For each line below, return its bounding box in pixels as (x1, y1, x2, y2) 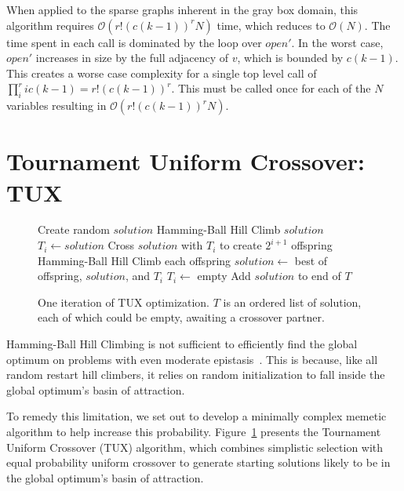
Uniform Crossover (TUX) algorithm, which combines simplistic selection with (6, 438, 384, 455)
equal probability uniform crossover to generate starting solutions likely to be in (6, 454, 391, 471)
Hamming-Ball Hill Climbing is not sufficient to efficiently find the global (6, 336, 358, 352)
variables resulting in (6, 97, 107, 114)
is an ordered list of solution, (223, 293, 362, 310)
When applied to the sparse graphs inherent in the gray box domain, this (6, 2, 359, 17)
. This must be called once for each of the (171, 80, 371, 96)
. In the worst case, (291, 34, 384, 50)
